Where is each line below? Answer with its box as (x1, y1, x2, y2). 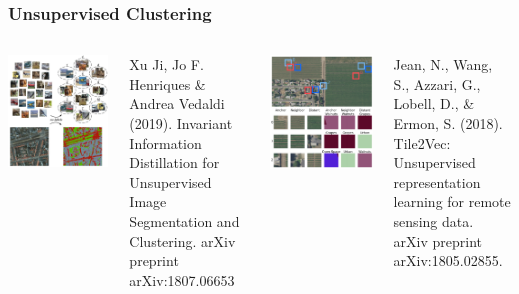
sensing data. (393, 210, 474, 231)
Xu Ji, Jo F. (129, 54, 204, 75)
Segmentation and (129, 210, 240, 231)
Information (129, 132, 202, 153)
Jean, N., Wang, (393, 54, 493, 75)
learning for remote (393, 191, 511, 212)
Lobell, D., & (393, 93, 475, 114)
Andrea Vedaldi (129, 93, 225, 114)
